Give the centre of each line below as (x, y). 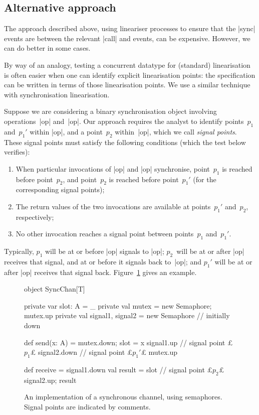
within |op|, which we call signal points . (176, 131)
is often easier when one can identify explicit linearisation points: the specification (130, 75)
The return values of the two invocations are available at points (113, 206)
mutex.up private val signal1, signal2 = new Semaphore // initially (127, 315)
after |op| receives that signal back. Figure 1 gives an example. (100, 272)
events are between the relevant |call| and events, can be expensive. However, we (127, 38)
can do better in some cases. (47, 48)
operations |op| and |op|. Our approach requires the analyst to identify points (124, 121)
